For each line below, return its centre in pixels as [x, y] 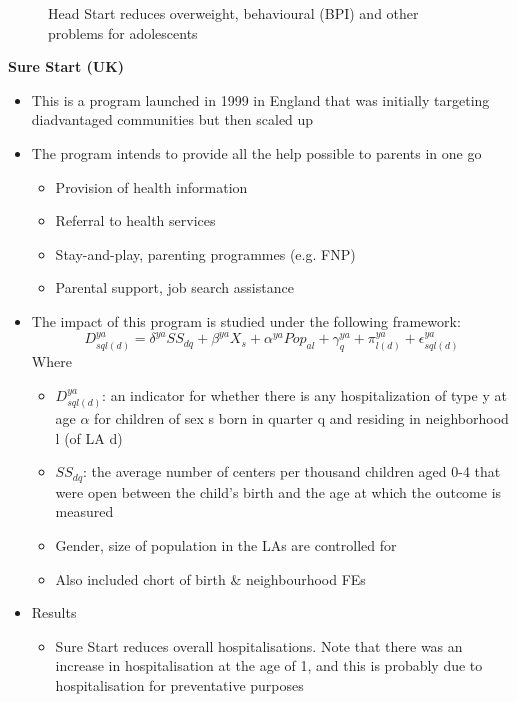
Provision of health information [151, 186]
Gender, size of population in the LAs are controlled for [226, 544]
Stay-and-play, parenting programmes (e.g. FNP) [205, 253]
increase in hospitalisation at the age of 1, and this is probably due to [269, 665]
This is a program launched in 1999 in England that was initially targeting [260, 99]
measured [84, 511]
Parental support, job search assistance [174, 287]
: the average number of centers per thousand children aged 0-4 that [292, 471]
